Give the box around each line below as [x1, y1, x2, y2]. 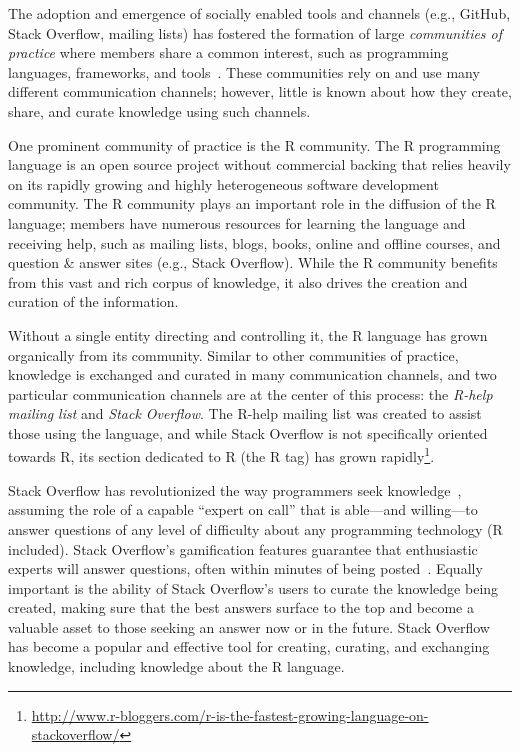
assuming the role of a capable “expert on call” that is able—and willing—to [8, 499, 478, 520]
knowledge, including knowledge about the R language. [8, 656, 345, 677]
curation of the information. [8, 291, 179, 312]
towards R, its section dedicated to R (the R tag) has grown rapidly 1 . [8, 443, 435, 467]
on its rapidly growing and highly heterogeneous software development [8, 173, 439, 194]
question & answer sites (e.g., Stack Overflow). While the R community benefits [8, 252, 498, 273]
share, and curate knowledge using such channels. [8, 100, 311, 121]
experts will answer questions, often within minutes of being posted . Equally [8, 558, 483, 579]
